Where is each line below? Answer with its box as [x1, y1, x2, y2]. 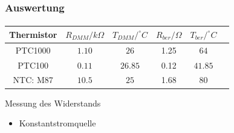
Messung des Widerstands [5, 96, 101, 109]
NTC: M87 [13, 73, 53, 86]
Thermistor [9, 28, 57, 40]
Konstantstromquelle [19, 117, 96, 129]
